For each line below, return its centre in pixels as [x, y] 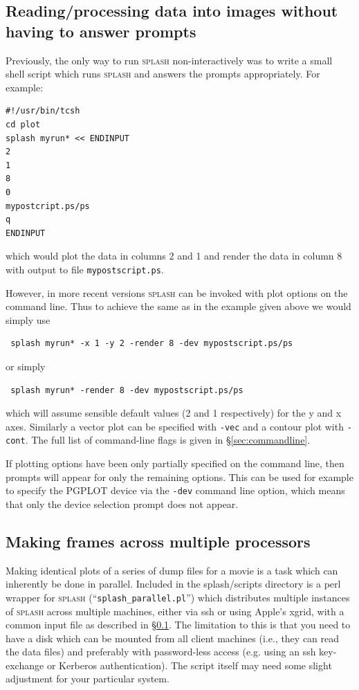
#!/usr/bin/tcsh [43, 111]
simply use [28, 319]
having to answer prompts [101, 31]
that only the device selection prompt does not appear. [122, 503]
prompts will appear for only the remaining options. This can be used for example [179, 476]
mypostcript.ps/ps [48, 206]
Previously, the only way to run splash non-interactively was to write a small [169, 60]
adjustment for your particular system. [88, 679]
